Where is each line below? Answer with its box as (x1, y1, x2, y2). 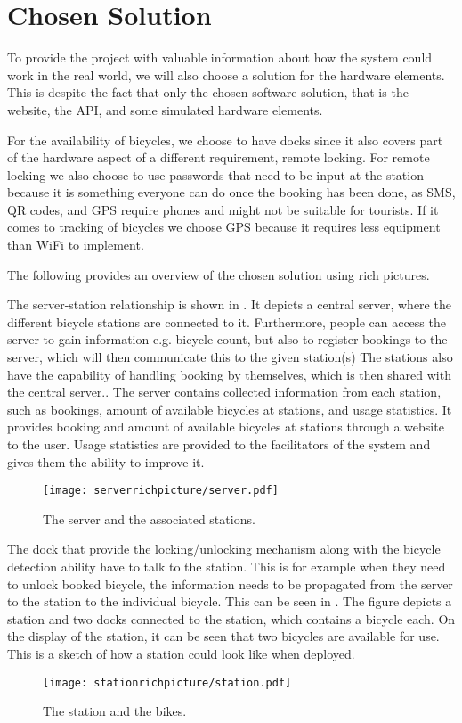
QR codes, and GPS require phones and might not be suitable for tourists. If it (7, 200, 439, 218)
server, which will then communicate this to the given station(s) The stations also (7, 348, 453, 366)
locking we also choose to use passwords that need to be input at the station (7, 165, 424, 184)
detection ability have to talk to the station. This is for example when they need (7, 557, 446, 576)
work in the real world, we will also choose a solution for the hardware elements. (7, 65, 445, 84)
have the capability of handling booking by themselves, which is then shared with (7, 365, 451, 383)
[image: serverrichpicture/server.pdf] (43, 484, 279, 497)
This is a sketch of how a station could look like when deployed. (7, 645, 355, 662)
